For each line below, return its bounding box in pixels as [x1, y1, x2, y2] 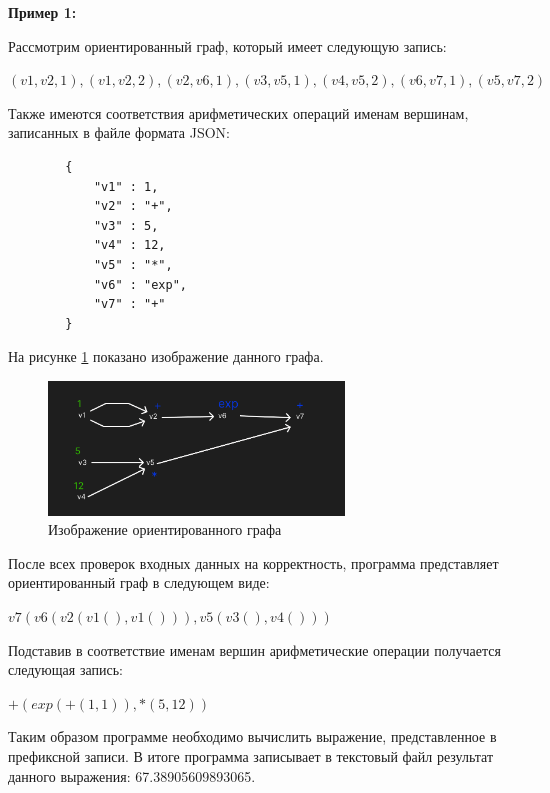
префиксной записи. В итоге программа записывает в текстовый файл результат [8, 745, 494, 766]
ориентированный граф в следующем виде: [8, 572, 270, 593]
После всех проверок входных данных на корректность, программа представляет [8, 552, 499, 573]
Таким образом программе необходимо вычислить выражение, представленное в [8, 726, 497, 747]
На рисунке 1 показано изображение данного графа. [8, 346, 324, 367]
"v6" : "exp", [93, 277, 187, 292]
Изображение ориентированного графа [48, 519, 282, 540]
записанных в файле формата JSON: [8, 122, 231, 143]
